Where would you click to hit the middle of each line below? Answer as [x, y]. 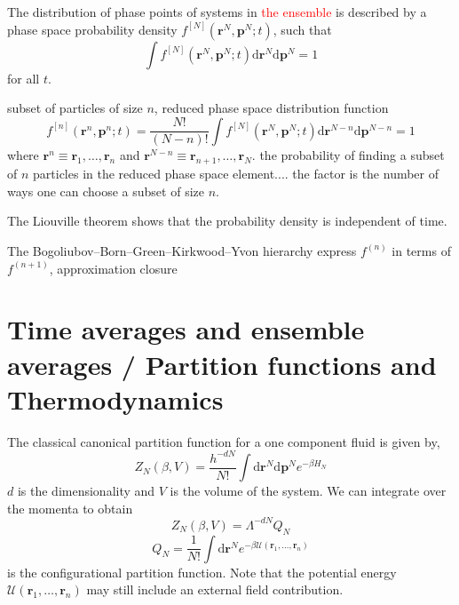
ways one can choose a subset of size [106, 191]
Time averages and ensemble [186, 329]
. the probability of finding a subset [348, 155]
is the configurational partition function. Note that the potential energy [202, 572]
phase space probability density [92, 29]
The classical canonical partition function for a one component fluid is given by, [224, 441]
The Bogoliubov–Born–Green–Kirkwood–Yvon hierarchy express [182, 250]
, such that [302, 29]
